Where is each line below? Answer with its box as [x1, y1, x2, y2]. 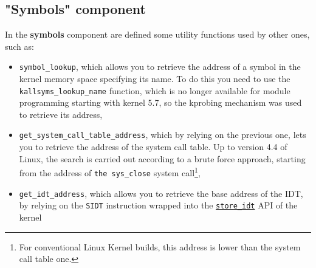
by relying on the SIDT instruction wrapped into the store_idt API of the [19, 199, 298, 211]
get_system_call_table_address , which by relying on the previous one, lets [19, 128, 306, 141]
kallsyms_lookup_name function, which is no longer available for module [19, 84, 290, 97]
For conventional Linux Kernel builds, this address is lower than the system [19, 240, 301, 253]
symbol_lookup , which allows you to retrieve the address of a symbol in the [19, 60, 301, 73]
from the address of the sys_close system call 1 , [19, 165, 201, 179]
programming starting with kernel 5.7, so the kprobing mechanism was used [19, 96, 302, 109]
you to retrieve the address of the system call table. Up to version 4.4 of [19, 140, 287, 153]
